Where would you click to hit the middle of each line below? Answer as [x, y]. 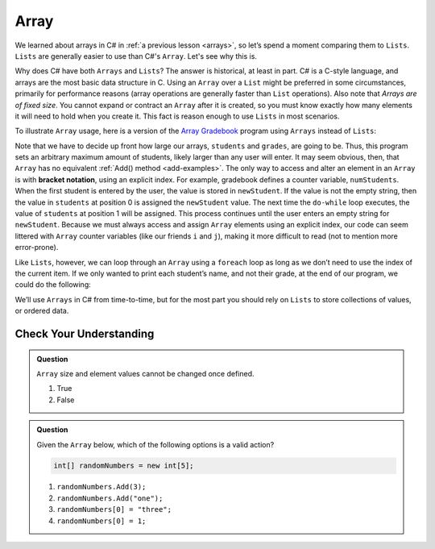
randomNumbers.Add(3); [101, 487]
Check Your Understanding [85, 333]
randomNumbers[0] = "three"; [114, 509]
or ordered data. [42, 311]
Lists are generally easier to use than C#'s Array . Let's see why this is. [136, 56]
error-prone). [37, 247]
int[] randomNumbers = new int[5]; [124, 466]
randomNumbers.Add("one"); [110, 498]
